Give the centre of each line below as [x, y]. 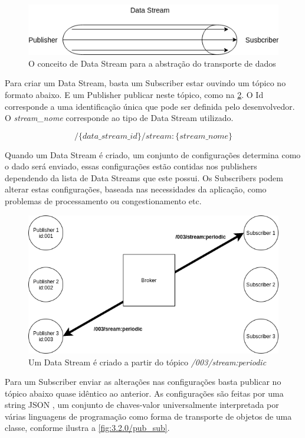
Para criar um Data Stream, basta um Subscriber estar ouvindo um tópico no [145, 83]
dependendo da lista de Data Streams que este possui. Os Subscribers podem [144, 177]
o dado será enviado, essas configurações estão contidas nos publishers [131, 166]
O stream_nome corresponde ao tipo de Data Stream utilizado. [119, 118]
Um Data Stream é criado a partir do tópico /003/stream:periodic [147, 362]
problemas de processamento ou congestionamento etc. [103, 201]
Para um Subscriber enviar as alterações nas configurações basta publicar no [143, 382]
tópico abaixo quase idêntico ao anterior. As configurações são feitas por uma [144, 393]
